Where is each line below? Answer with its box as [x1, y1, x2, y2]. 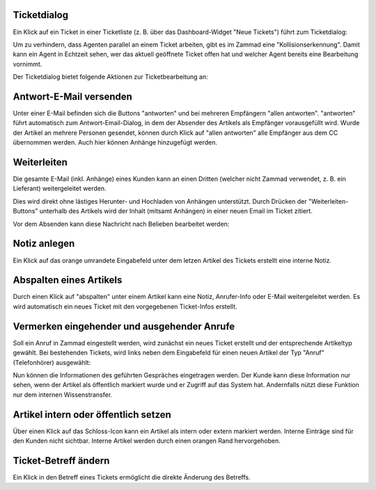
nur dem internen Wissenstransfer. [13, 390, 113, 399]
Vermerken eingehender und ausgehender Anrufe [13, 320, 235, 332]
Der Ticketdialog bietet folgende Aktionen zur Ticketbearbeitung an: [13, 73, 208, 81]
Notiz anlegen [13, 238, 75, 250]
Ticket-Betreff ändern [13, 455, 110, 466]
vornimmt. [13, 60, 42, 68]
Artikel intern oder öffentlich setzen [13, 409, 172, 420]
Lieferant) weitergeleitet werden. [13, 184, 107, 193]
